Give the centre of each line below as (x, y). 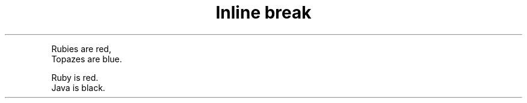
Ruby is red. (75, 77)
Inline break (263, 13)
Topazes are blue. (87, 59)
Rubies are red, (81, 49)
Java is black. (78, 87)
